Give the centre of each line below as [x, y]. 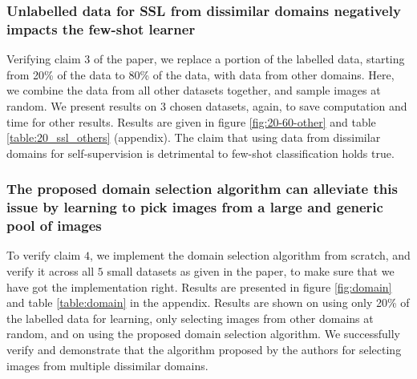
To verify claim [44, 255]
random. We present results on [82, 105]
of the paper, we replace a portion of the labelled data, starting [249, 59]
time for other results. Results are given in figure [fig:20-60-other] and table [191, 121]
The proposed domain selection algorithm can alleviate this [202, 189]
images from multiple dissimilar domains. [107, 365]
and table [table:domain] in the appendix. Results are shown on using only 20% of [208, 302]
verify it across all [51, 270]
